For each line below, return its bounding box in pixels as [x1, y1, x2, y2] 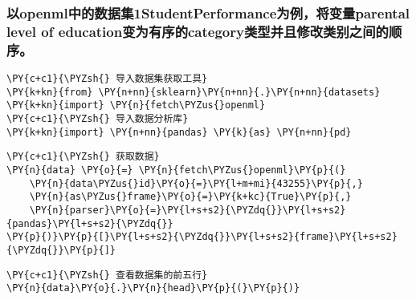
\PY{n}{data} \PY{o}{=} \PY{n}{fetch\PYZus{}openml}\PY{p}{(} [6, 164, 346, 176]
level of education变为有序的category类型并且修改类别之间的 [6, 21, 389, 41]
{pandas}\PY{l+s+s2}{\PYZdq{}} [6, 217, 173, 229]
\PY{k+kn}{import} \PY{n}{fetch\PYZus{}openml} [6, 99, 266, 111]
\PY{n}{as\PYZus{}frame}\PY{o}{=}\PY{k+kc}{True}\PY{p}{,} [29, 191, 352, 203]
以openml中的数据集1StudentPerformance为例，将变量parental [6, 2, 410, 22]
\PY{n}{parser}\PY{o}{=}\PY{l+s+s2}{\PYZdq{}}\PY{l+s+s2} [29, 204, 346, 216]
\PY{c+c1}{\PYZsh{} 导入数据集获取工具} [6, 73, 208, 85]
